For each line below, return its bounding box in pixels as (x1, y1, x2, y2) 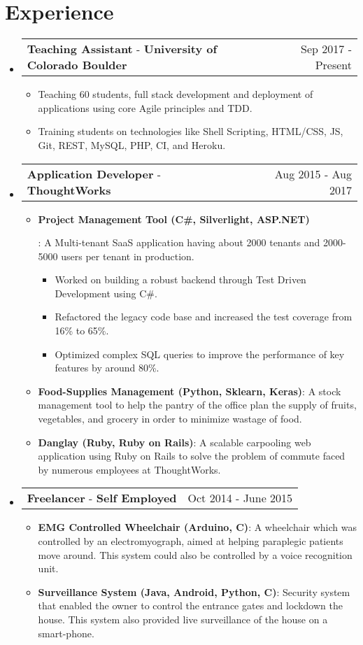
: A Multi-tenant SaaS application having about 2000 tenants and (38, 235, 320, 250)
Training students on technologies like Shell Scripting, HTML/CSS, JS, (38, 124, 343, 139)
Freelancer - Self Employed (27, 490, 177, 506)
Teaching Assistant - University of (27, 41, 218, 57)
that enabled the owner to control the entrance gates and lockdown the (38, 598, 343, 613)
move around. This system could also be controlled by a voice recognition (38, 547, 353, 562)
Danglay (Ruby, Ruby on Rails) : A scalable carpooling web (38, 434, 311, 449)
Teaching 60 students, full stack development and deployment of (38, 87, 313, 101)
